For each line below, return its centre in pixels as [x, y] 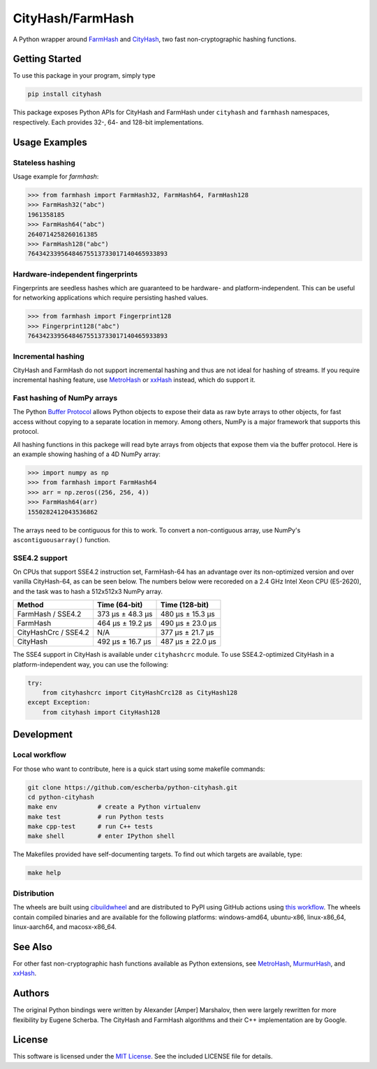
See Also [32, 947]
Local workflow [39, 755]
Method [30, 605]
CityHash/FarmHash [73, 18]
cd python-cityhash [61, 797]
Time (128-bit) [185, 605]
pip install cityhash [65, 94]
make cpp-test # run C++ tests [90, 827]
